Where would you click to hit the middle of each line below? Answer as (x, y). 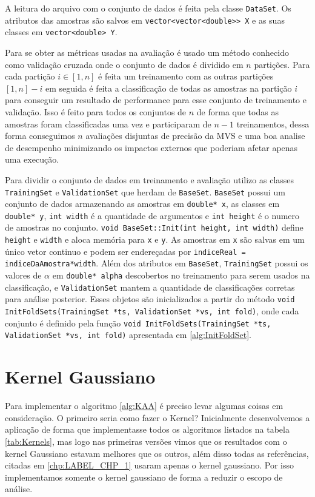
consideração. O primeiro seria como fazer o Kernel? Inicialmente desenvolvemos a (157, 417)
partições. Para (282, 64)
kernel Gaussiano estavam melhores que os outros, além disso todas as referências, (157, 453)
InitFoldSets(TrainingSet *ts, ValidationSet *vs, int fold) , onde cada (152, 311)
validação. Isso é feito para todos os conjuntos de (96, 111)
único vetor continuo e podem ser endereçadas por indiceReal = (125, 251)
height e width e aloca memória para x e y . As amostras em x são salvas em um (155, 239)
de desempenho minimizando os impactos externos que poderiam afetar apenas (151, 147)
